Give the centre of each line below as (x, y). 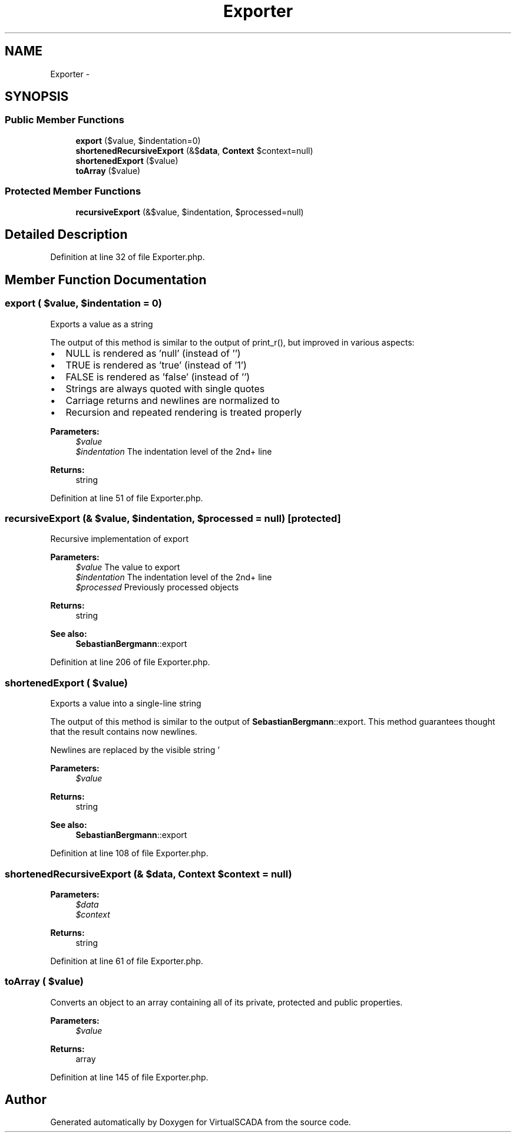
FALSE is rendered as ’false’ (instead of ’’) (158, 377)
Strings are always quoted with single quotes (165, 388)
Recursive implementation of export (119, 539)
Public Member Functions (64, 120)
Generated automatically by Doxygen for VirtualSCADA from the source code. (201, 1122)
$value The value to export (128, 567)
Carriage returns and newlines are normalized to (173, 400)
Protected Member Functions (73, 191)
